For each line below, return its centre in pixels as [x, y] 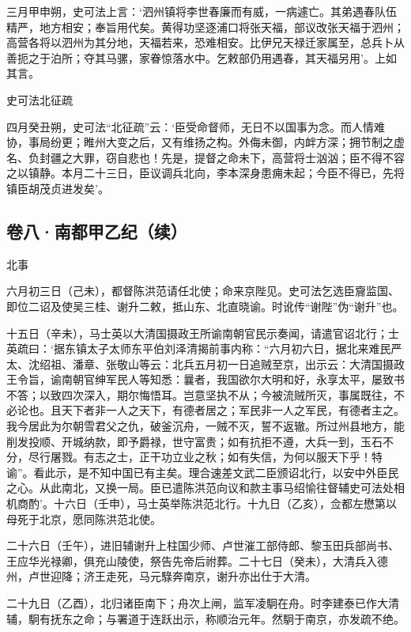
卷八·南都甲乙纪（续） [97, 231]
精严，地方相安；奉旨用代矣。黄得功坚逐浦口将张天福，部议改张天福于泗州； [205, 26]
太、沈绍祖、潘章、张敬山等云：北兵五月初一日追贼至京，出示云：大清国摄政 [205, 363]
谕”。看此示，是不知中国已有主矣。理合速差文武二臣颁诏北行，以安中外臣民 [203, 472]
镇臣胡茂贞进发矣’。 [58, 188]
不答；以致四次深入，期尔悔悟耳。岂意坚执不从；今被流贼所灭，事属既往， [200, 394]
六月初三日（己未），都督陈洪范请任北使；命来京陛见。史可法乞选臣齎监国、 [203, 291]
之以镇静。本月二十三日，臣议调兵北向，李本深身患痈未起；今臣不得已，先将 [205, 173]
